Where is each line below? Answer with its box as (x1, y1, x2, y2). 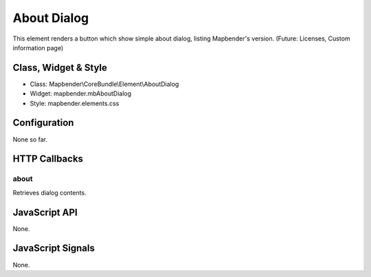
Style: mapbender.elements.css (30, 99, 120, 107)
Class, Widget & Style (12, 62, 108, 74)
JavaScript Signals (12, 243, 95, 254)
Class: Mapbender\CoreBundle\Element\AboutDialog (30, 80, 179, 88)
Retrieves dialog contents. (12, 188, 87, 197)
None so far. (12, 135, 48, 144)
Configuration (12, 117, 74, 129)
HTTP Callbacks (12, 153, 84, 165)
